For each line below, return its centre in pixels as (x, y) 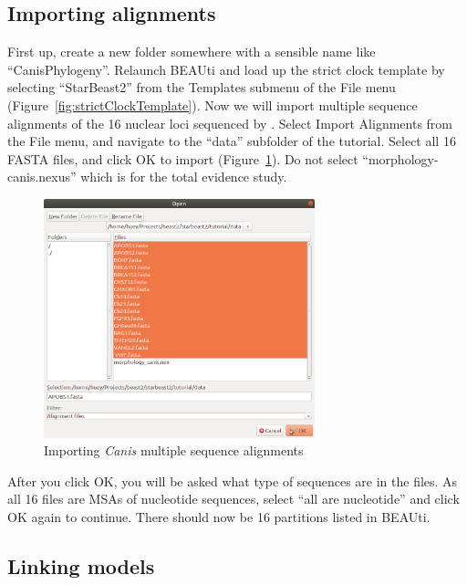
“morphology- (400, 158)
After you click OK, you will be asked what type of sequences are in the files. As (233, 481)
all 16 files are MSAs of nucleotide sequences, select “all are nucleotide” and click (233, 499)
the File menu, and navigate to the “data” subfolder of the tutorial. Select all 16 (232, 141)
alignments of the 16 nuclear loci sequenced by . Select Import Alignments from (230, 123)
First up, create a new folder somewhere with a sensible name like (192, 52)
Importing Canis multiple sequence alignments (174, 450)
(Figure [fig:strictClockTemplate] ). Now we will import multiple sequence (213, 104)
